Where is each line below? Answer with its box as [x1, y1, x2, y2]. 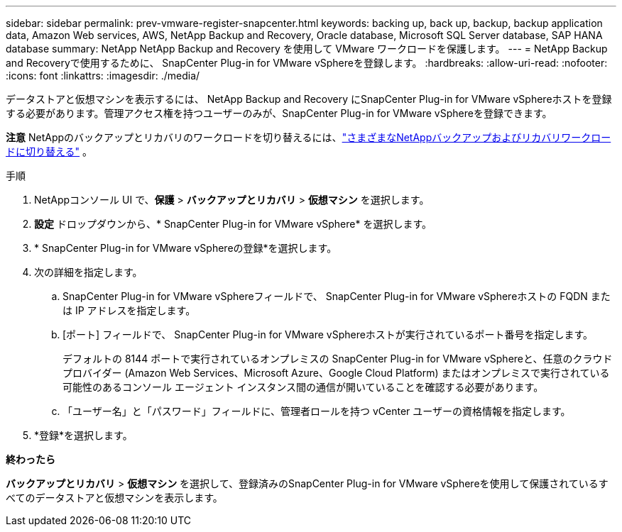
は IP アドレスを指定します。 [62, 304, 196, 316]
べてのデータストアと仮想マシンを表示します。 [6, 492, 223, 504]
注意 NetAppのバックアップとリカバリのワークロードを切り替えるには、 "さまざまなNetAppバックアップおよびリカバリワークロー [6, 131, 611, 143]
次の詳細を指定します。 [34, 266, 143, 278]
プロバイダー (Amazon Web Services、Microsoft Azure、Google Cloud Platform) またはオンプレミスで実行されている [62, 367, 610, 379]
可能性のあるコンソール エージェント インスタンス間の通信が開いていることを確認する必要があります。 [62, 381, 544, 393]
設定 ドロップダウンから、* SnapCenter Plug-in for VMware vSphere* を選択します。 [34, 218, 432, 230]
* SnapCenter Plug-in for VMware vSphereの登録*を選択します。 [34, 242, 337, 254]
